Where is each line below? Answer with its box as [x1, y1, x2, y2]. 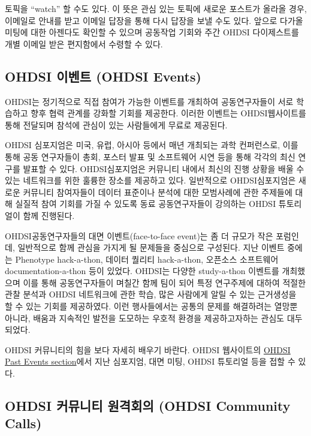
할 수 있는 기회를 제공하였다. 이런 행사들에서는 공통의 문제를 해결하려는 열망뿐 [5, 300, 298, 312]
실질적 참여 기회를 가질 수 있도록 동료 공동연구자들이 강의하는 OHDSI [15, 197, 276, 210]
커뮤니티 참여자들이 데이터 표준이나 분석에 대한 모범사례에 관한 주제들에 [23, 185, 292, 198]
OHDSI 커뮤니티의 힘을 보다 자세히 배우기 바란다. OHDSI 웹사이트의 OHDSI [5, 343, 291, 356]
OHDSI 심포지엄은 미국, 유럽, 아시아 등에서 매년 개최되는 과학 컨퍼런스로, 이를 [5, 139, 298, 151]
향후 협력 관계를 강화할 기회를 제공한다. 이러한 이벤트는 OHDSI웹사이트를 [31, 107, 306, 119]
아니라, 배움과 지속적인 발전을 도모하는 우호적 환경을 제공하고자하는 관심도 [5, 311, 285, 324]
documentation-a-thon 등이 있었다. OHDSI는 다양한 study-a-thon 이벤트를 [5, 264, 279, 277]
